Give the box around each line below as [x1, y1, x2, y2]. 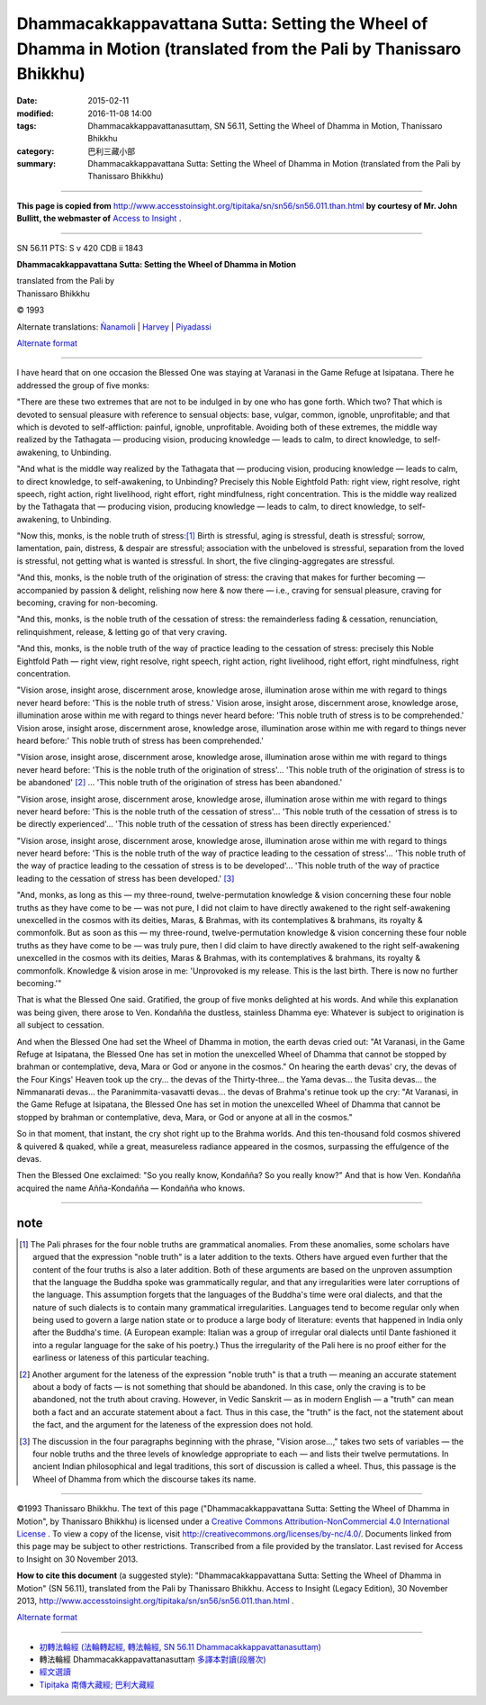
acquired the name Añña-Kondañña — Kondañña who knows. [16, 1183, 246, 1193]
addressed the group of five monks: [16, 379, 150, 391]
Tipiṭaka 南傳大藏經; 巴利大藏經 [39, 1679, 155, 1690]
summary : [16, 159, 57, 169]
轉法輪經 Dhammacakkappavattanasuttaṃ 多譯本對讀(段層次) [39, 1654, 266, 1665]
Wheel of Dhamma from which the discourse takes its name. [32, 1474, 256, 1484]
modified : [16, 108, 54, 119]
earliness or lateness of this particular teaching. [32, 1352, 210, 1364]
